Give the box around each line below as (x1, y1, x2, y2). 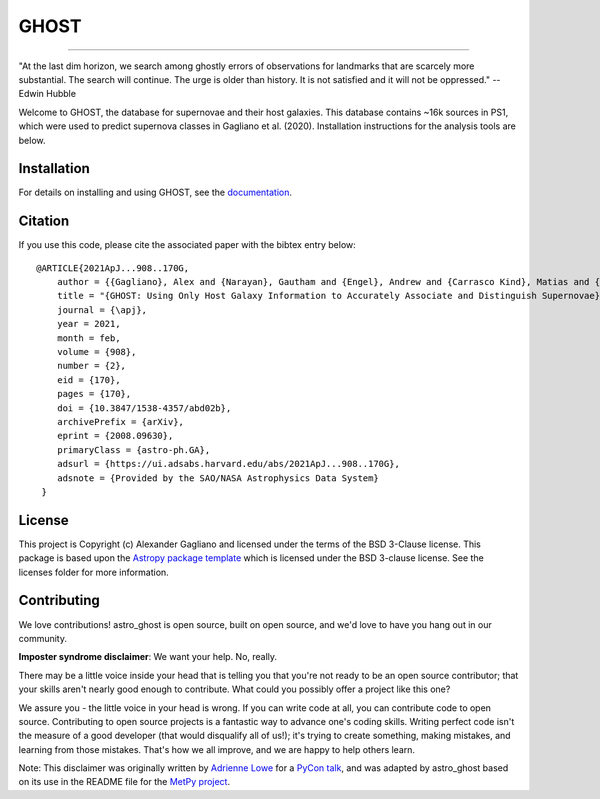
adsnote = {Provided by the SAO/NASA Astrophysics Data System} (56, 472, 379, 484)
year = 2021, (56, 318, 121, 330)
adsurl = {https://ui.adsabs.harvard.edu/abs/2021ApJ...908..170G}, (56, 458, 400, 470)
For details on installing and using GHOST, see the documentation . (18, 186, 293, 199)
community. (18, 632, 67, 644)
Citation (18, 213, 70, 230)
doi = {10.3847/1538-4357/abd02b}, (56, 402, 232, 414)
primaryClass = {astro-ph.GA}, (56, 444, 211, 455)
